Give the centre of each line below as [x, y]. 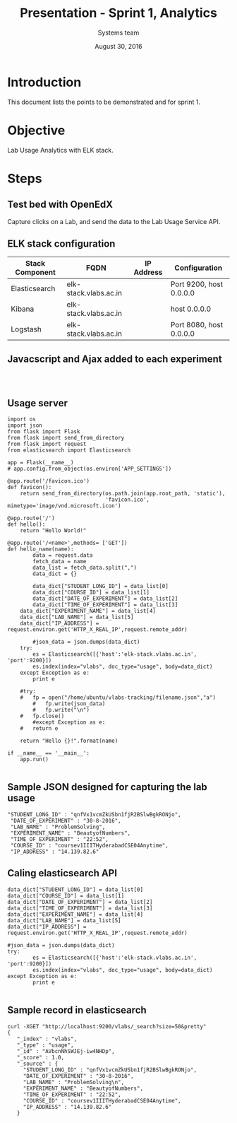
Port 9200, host [197, 284]
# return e [39, 729]
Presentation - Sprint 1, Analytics [119, 13]
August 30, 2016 [119, 46]
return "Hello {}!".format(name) [69, 741]
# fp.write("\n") [61, 710]
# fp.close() [42, 716]
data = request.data [63, 555]
